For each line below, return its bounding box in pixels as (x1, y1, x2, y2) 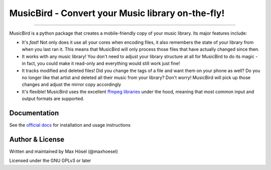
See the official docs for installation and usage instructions (9, 122, 130, 128)
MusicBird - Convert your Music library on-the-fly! (9, 8, 225, 19)
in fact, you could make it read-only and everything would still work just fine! (22, 60, 180, 66)
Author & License (9, 135, 65, 143)
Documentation (9, 109, 59, 117)
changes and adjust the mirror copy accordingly (22, 81, 121, 88)
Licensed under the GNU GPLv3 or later (9, 157, 91, 163)
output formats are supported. (22, 96, 85, 102)
